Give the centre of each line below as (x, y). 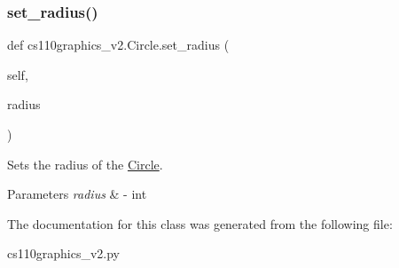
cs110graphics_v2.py (63, 253)
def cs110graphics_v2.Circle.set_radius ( (118, 45)
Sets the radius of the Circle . (85, 164)
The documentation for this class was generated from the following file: (200, 223)
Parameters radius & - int (77, 194)
